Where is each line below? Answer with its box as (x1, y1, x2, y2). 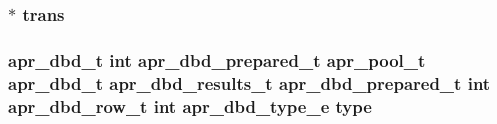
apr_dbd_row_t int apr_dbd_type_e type (8, 93, 372, 118)
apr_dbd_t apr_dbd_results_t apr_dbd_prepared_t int (8, 70, 491, 95)
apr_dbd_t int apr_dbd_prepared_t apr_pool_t (8, 47, 426, 72)
